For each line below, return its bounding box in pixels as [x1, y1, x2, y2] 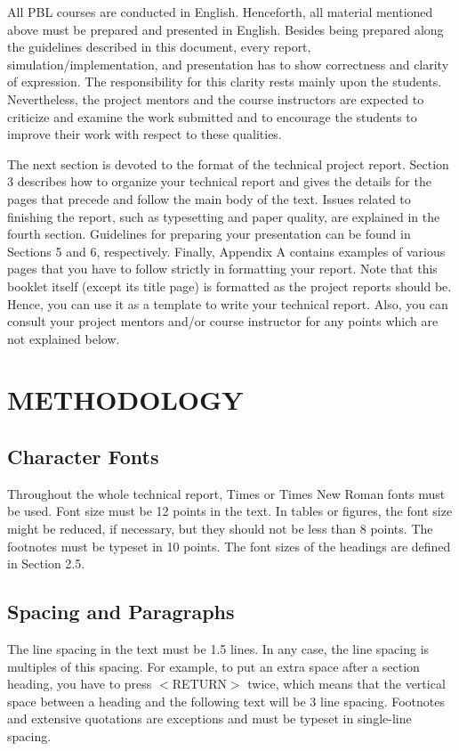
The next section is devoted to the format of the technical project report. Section [7, 154, 449, 173]
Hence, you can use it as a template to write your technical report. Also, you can [7, 294, 448, 313]
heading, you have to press [7, 674, 152, 693]
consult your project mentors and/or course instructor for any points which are [7, 312, 439, 331]
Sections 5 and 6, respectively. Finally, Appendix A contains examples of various [7, 241, 446, 260]
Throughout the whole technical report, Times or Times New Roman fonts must [7, 484, 446, 502]
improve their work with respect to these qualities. [7, 125, 282, 143]
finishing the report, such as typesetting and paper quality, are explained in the [7, 207, 440, 225]
